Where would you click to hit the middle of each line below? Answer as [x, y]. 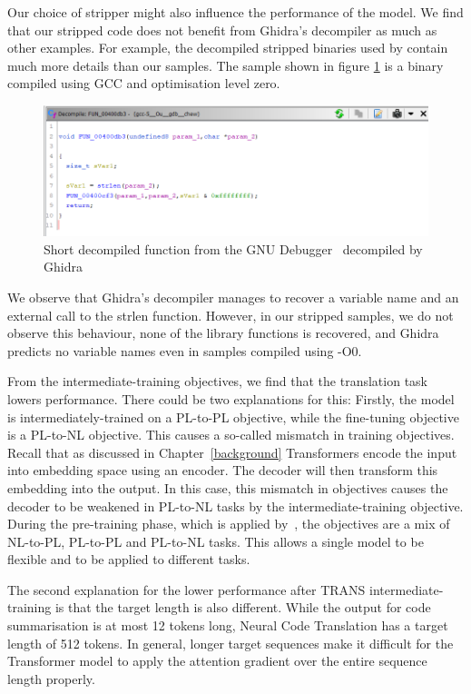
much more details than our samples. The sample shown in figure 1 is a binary [226, 65]
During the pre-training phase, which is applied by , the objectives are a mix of [229, 524]
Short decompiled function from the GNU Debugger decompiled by [233, 248]
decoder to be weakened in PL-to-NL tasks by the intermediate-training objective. [235, 506]
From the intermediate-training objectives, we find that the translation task [217, 381]
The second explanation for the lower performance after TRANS [186, 589]
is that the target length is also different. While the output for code [243, 607]
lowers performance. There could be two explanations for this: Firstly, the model [231, 398]
